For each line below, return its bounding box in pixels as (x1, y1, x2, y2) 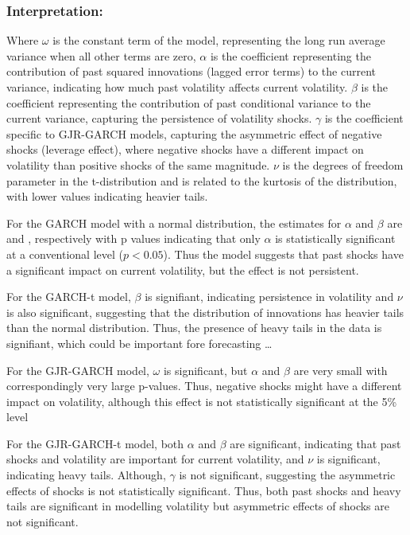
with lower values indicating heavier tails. (6, 188, 208, 205)
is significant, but (163, 361, 248, 378)
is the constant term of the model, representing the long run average (52, 32, 385, 49)
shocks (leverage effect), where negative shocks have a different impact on (6, 141, 364, 158)
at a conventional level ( (6, 245, 123, 262)
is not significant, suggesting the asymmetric (179, 467, 396, 483)
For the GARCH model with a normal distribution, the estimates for (6, 214, 342, 231)
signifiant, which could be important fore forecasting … (6, 334, 273, 351)
